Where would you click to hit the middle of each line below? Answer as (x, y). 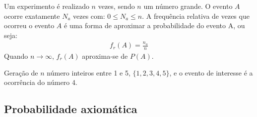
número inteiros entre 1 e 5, (89, 72)
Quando (16, 56)
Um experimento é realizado (47, 6)
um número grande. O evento (188, 6)
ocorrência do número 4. (41, 82)
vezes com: (89, 16)
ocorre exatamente (32, 16)
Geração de (21, 72)
